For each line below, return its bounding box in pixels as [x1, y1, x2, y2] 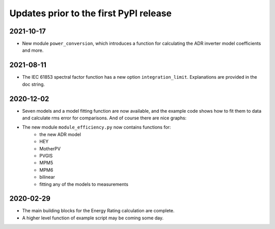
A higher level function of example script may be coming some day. [22, 215, 164, 221]
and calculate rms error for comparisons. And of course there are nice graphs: [22, 115, 187, 121]
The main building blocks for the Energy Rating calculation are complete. [22, 208, 175, 214]
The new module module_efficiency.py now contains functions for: [22, 124, 171, 130]
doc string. [22, 81, 45, 87]
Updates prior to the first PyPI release [9, 8, 172, 19]
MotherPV [39, 145, 61, 152]
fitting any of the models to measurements [39, 181, 128, 187]
